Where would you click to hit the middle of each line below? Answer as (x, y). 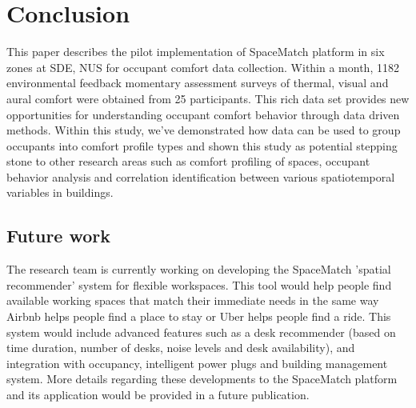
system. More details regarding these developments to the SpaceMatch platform (202, 379)
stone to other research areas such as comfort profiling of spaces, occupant (188, 161)
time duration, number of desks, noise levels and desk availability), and (181, 348)
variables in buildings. (60, 192)
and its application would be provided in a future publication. (158, 395)
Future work (59, 236)
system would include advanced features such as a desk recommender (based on (201, 332)
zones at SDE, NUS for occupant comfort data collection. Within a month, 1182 (203, 67)
